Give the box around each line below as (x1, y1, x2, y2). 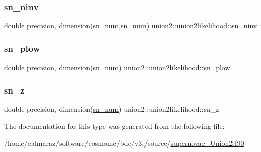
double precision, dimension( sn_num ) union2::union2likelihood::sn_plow (4, 62, 230, 73)
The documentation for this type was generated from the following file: (4, 120, 225, 131)
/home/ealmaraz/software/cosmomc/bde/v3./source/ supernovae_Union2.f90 (4, 138, 244, 148)
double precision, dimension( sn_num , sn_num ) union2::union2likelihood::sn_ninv (4, 20, 257, 31)
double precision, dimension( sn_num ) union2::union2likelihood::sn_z (4, 103, 219, 114)
